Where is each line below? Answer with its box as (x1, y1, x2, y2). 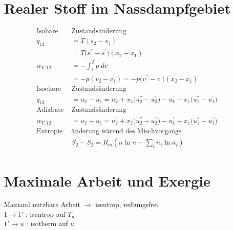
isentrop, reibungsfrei (95, 199, 158, 209)
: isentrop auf (25, 209, 65, 219)
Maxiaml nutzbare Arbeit (4, 199, 81, 209)
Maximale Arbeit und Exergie (4, 171, 211, 191)
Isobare (36, 28, 58, 35)
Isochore (36, 85, 61, 92)
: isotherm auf (26, 218, 68, 229)
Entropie (36, 128, 63, 135)
